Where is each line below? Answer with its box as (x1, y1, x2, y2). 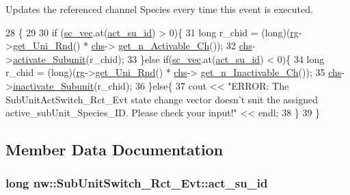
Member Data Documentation (5, 139, 224, 160)
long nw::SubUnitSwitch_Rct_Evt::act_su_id (5, 174, 268, 192)
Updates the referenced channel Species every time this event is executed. (5, 2, 313, 16)
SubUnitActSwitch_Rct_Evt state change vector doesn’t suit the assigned (5, 92, 318, 106)
